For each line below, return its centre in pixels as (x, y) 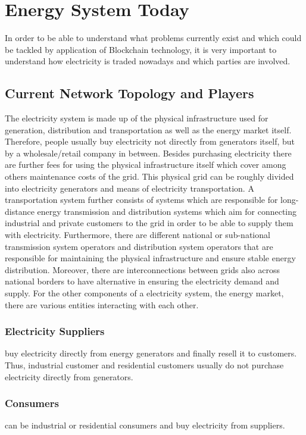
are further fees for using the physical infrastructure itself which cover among (146, 165)
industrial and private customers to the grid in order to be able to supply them (149, 223)
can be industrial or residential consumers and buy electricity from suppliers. (145, 425)
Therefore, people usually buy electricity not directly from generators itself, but (150, 141)
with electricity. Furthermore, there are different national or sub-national (138, 235)
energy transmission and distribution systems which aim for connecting (167, 211)
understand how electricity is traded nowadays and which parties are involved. (148, 61)
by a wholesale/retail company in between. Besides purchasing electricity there (148, 153)
